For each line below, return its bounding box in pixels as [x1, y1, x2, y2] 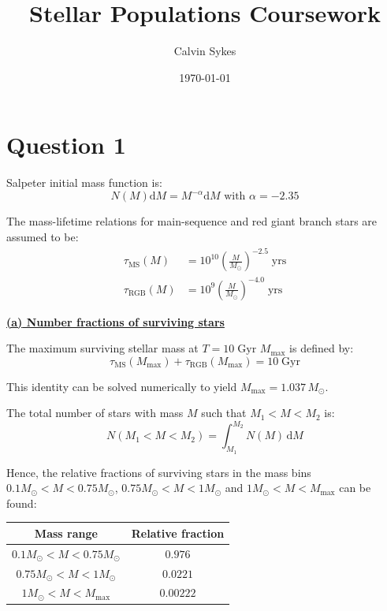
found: [6, 494, 37, 511]
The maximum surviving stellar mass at [6, 340, 199, 356]
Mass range [34, 524, 98, 541]
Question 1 [6, 129, 126, 161]
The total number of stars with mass [6, 404, 184, 421]
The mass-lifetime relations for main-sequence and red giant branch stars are [6, 213, 378, 229]
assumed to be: [6, 228, 79, 244]
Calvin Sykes [173, 43, 236, 59]
